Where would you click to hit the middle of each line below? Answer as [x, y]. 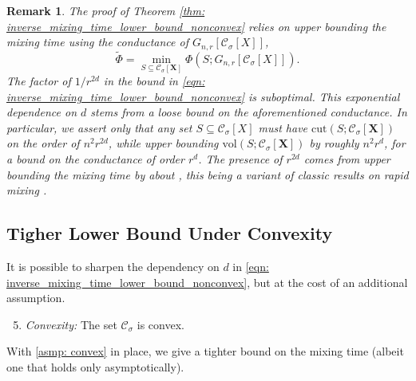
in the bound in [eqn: [154, 81]
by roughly [334, 143]
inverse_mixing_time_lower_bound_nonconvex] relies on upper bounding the [196, 26]
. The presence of [240, 159]
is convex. [160, 324]
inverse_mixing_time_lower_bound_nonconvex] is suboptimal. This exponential [203, 96]
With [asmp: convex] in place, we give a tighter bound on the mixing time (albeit [205, 351]
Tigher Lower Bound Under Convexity [170, 233]
